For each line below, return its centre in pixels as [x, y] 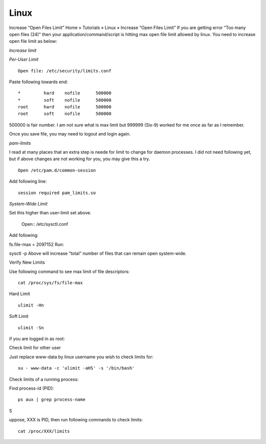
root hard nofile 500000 [65, 107]
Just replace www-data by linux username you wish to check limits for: [81, 357]
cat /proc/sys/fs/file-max [50, 283]
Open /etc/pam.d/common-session [57, 170]
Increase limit [23, 50]
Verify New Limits [27, 262]
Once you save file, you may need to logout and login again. [70, 134]
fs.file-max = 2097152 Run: [36, 244]
